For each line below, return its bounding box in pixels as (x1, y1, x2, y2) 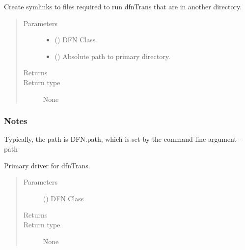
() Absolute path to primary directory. (54, 51, 170, 61)
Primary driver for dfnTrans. (4, 160, 90, 170)
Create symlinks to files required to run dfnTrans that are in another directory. (4, 1, 242, 11)
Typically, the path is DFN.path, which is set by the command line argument (4, 134, 237, 144)
